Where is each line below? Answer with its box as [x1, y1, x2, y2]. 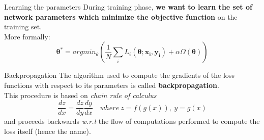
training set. [4, 21, 42, 32]
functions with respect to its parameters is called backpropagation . [4, 79, 219, 90]
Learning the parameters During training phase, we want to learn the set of [4, 2, 252, 12]
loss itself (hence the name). [4, 125, 91, 136]
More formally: [4, 31, 50, 41]
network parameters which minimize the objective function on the [4, 11, 238, 22]
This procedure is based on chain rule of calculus [4, 89, 157, 100]
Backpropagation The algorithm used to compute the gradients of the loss [4, 70, 234, 80]
